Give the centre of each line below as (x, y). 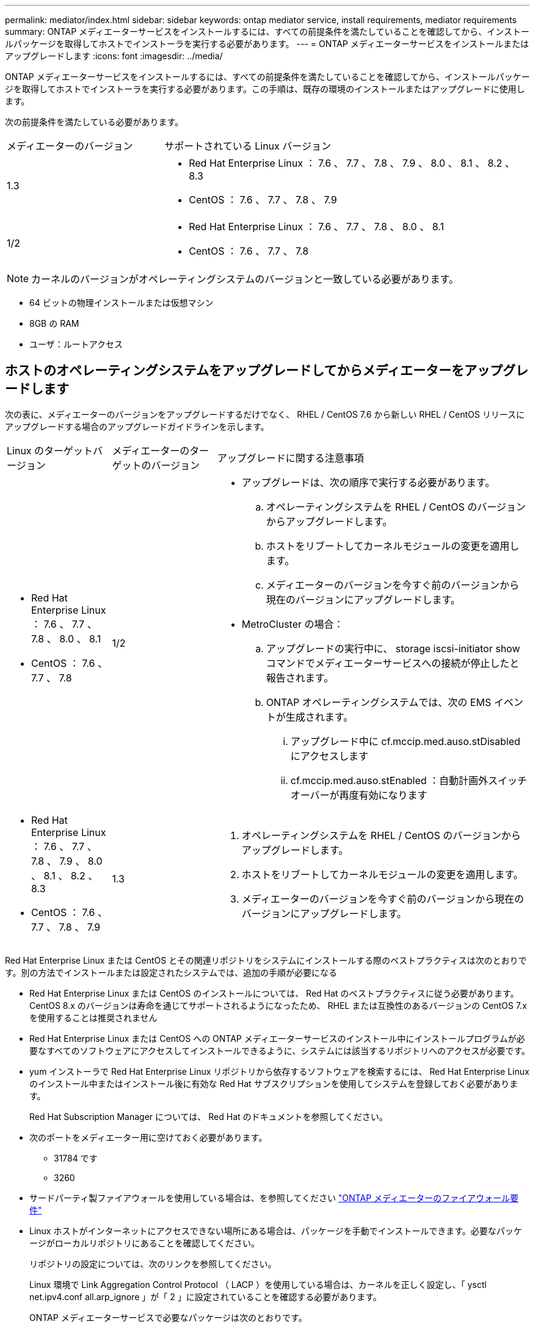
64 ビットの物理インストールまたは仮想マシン (122, 303)
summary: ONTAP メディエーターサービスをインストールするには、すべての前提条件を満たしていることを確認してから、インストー (267, 31)
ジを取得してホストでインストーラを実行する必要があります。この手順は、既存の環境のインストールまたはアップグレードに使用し (265, 89)
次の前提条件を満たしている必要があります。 (94, 122)
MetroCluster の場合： (293, 624)
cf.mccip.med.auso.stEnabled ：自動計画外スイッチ (409, 780)
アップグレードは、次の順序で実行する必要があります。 (368, 482)
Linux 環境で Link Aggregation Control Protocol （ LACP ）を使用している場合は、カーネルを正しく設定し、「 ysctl (258, 1284)
